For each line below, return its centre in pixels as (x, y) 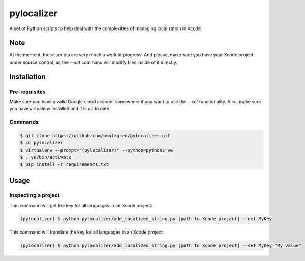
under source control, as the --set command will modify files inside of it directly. (93, 62)
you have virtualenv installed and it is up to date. (60, 109)
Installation (27, 77)
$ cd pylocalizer (42, 143)
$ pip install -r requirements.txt (64, 164)
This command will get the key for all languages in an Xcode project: (81, 206)
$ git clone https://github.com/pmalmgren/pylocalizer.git (95, 136)
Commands (24, 122)
